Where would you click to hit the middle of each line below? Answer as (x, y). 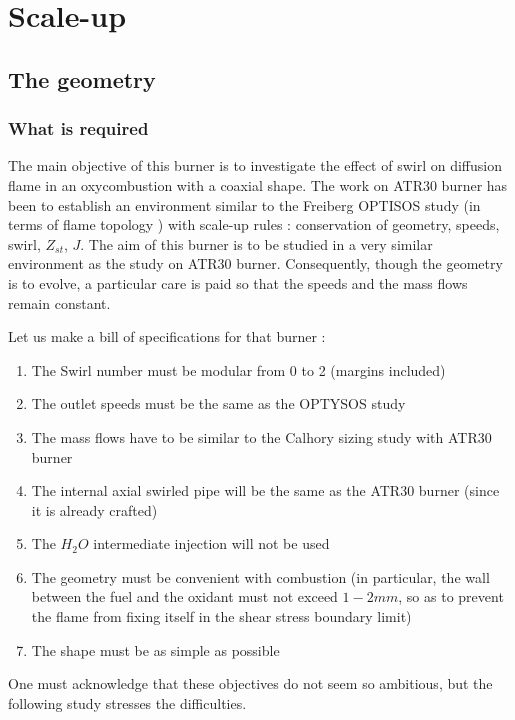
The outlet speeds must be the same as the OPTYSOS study (218, 403)
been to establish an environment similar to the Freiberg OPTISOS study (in (244, 204)
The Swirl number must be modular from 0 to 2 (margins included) (238, 369)
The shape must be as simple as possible (155, 649)
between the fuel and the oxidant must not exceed (184, 596)
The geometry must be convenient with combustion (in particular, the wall (260, 576)
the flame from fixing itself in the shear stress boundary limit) (221, 616)
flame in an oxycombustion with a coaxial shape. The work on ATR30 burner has (258, 184)
